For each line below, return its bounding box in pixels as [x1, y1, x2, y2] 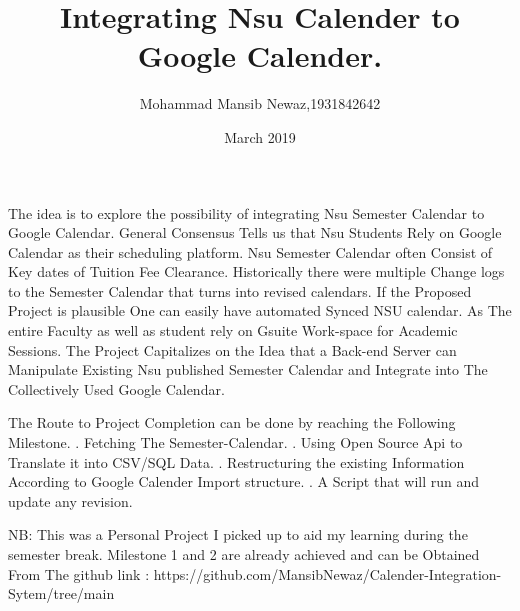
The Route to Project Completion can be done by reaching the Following [8, 412, 456, 433]
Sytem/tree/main [8, 583, 115, 604]
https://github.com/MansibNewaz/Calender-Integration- [153, 563, 502, 584]
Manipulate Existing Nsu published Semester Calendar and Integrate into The [8, 359, 488, 380]
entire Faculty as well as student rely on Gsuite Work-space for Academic [8, 320, 458, 341]
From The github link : [8, 563, 150, 584]
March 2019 [224, 126, 296, 147]
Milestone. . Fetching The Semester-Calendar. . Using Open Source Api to [8, 432, 463, 453]
